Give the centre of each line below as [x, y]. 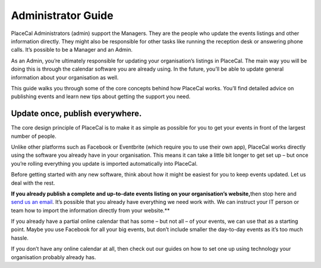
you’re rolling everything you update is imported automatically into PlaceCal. [104, 163]
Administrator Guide [62, 15]
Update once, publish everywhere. [76, 114]
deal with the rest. [33, 183]
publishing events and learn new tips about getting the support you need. [101, 97]
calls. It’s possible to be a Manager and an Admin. [72, 50]
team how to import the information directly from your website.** [90, 210]
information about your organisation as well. [65, 77]
